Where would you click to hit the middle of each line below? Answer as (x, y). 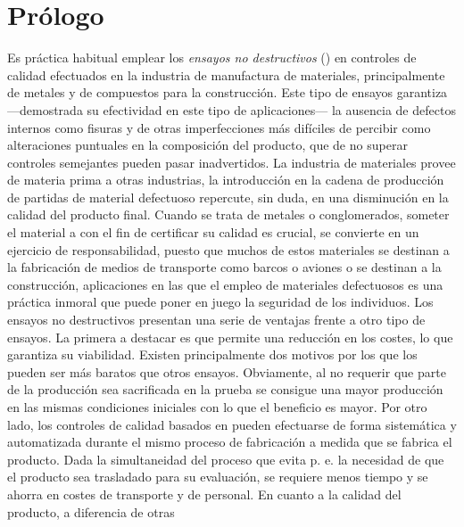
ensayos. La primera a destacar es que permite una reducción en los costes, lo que (230, 337)
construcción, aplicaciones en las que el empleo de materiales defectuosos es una (225, 284)
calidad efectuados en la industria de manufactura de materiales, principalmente (226, 74)
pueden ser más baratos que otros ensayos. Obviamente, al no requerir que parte (227, 371)
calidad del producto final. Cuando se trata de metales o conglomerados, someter (228, 214)
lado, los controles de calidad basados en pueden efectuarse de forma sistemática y (232, 424)
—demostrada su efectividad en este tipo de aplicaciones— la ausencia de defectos (232, 109)
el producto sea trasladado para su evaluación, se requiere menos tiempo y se (218, 477)
